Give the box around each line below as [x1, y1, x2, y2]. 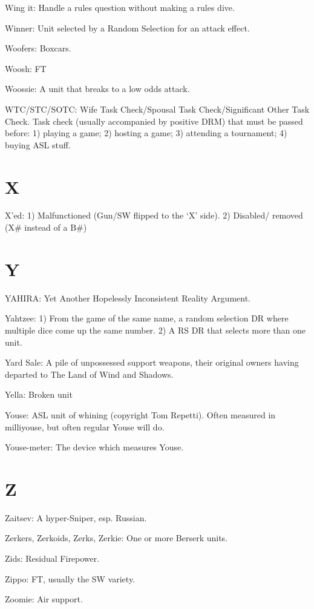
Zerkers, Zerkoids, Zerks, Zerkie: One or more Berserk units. [5, 532, 228, 544]
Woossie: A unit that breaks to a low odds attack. [5, 82, 190, 95]
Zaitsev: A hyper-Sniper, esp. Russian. [5, 511, 147, 524]
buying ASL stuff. [5, 138, 71, 151]
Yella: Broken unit [5, 388, 73, 401]
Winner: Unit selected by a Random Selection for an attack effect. [5, 21, 250, 34]
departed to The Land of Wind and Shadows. [5, 367, 174, 380]
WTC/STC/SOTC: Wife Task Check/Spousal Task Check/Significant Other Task [5, 102, 310, 115]
